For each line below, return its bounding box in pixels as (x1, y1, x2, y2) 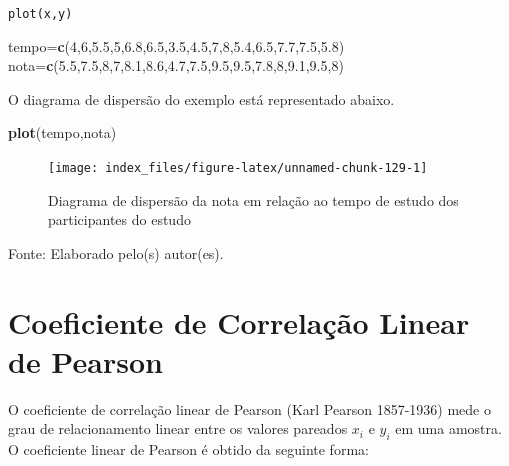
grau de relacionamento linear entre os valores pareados (8, 418, 348, 439)
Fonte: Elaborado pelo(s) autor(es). (8, 242, 224, 263)
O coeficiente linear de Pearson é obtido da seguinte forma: (8, 439, 369, 460)
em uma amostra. (395, 418, 502, 439)
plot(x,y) (8, 7, 73, 21)
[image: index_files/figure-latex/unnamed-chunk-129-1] (48, 161, 428, 176)
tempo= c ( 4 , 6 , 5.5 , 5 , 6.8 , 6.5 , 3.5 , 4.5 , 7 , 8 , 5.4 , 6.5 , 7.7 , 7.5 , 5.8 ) (8, 35, 345, 56)
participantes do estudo (48, 209, 191, 230)
